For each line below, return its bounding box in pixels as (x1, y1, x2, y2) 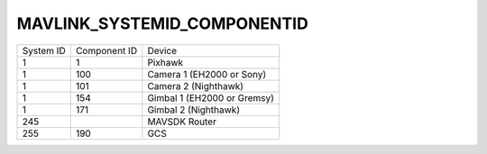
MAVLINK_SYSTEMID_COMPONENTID (16, 14, 308, 33)
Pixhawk (147, 56, 184, 68)
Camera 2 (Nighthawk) (147, 79, 243, 92)
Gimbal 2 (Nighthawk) (147, 104, 241, 116)
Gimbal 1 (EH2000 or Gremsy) (147, 91, 275, 104)
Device (147, 44, 178, 57)
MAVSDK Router (147, 115, 216, 128)
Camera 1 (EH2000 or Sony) (147, 68, 267, 80)
